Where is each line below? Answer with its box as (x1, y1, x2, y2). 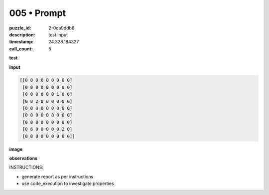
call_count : (9, 45, 33, 52)
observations (9, 155, 37, 161)
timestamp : (9, 39, 34, 45)
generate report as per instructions (21, 174, 94, 180)
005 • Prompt (9, 7, 66, 18)
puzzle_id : (9, 25, 31, 31)
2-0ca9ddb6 (48, 25, 75, 31)
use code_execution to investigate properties (21, 181, 114, 187)
